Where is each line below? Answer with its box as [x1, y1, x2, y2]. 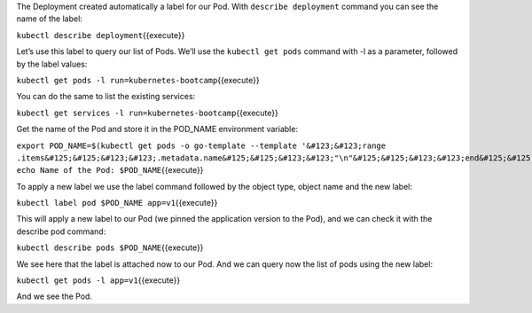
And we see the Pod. [16, 291, 93, 301]
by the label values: [16, 59, 88, 69]
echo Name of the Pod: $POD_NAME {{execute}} [16, 165, 204, 176]
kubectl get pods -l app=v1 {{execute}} [16, 275, 181, 286]
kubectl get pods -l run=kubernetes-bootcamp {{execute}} [16, 74, 261, 85]
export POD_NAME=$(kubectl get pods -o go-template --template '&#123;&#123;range [16, 140, 386, 151]
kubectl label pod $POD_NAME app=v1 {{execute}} [16, 198, 218, 208]
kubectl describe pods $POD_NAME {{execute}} [16, 242, 204, 253]
